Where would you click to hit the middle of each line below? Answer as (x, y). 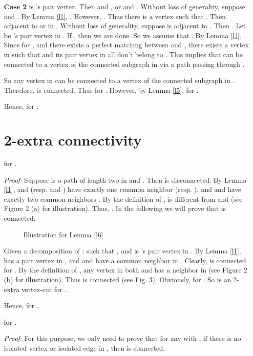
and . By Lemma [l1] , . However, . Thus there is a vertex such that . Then (115, 16)
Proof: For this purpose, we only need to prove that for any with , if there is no (123, 338)
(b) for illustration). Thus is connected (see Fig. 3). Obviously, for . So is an (118, 279)
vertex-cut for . (44, 289)
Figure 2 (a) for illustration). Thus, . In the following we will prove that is (115, 208)
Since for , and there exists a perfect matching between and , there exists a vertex (126, 45)
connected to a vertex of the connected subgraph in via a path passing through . (124, 64)
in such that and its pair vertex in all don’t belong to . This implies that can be (123, 54)
